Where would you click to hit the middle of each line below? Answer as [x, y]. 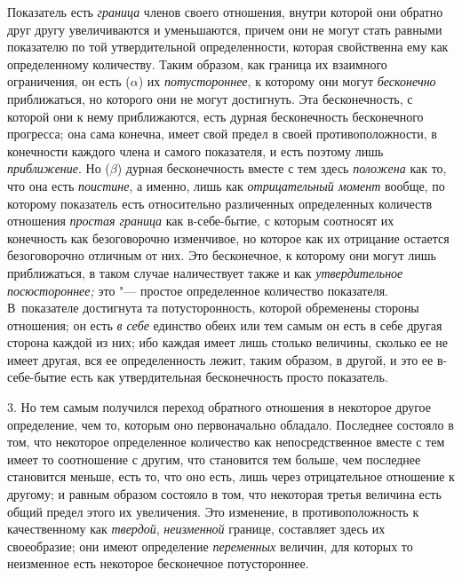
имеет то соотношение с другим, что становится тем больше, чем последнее [214, 459]
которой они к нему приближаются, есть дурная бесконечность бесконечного [215, 116]
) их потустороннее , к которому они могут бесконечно [287, 81]
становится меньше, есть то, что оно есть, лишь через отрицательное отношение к [231, 476]
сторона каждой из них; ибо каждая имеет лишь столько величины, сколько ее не [227, 342]
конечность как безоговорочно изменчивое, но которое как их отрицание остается [228, 238]
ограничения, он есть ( [69, 81]
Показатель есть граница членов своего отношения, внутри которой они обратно [225, 12]
